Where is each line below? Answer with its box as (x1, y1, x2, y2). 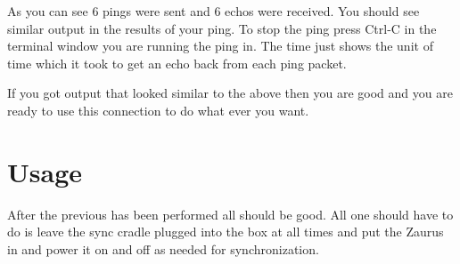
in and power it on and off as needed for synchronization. (7, 239, 319, 258)
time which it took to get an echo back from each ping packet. (7, 53, 347, 72)
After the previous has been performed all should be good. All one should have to (7, 204, 454, 223)
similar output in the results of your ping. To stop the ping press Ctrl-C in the (7, 19, 437, 37)
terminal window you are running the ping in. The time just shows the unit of (7, 36, 433, 55)
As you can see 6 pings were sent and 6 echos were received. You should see (7, 2, 420, 20)
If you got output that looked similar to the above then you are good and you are (7, 84, 453, 102)
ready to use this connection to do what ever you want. (7, 100, 309, 119)
